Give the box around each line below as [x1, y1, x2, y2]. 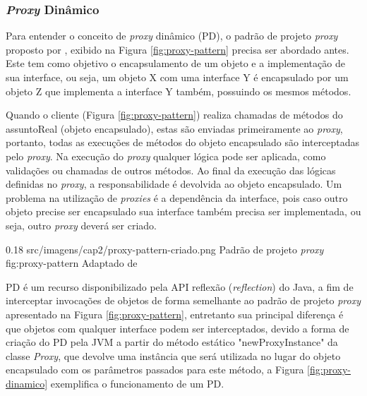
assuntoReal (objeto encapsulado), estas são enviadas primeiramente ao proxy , [6, 121, 343, 136]
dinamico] [6, 376, 48, 390]
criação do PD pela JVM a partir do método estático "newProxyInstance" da [6, 335, 338, 349]
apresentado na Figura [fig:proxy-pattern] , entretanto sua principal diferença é [6, 306, 344, 321]
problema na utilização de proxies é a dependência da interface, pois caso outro [6, 190, 348, 205]
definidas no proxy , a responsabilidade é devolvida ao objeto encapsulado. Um [6, 176, 342, 191]
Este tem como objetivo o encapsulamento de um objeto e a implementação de [6, 56, 345, 71]
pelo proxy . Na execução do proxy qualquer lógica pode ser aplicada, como [6, 148, 326, 163]
